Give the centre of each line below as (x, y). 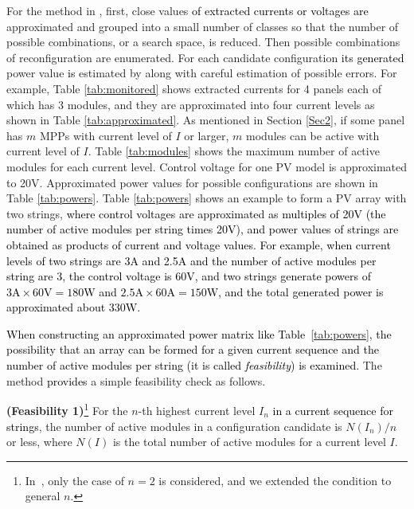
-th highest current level (197, 410)
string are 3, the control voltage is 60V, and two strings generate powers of (189, 276)
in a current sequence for (333, 410)
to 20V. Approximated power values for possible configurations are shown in (192, 182)
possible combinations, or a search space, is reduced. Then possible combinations (203, 42)
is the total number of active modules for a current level (249, 442)
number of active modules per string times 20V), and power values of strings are (203, 229)
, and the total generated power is (301, 291)
